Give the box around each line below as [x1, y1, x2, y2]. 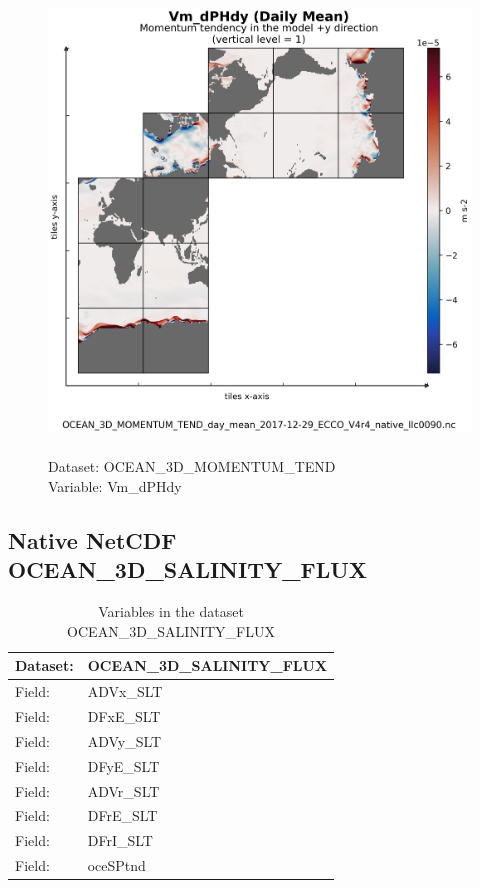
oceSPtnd [87, 855, 146, 876]
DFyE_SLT [87, 755, 160, 776]
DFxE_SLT [87, 706, 161, 727]
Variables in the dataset [98, 601, 244, 622]
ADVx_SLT [87, 681, 163, 702]
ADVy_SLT [87, 730, 162, 751]
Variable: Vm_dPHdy [48, 476, 182, 497]
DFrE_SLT [87, 805, 158, 826]
